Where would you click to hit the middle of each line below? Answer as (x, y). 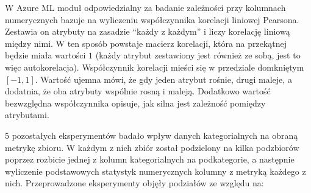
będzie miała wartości (45, 55)
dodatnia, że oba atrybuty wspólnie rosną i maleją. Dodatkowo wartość (138, 91)
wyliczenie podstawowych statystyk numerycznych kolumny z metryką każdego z (155, 171)
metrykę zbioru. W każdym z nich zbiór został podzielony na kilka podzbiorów (152, 147)
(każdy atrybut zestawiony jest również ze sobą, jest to (198, 55)
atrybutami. (27, 115)
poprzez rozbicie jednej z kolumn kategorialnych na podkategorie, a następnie (150, 159)
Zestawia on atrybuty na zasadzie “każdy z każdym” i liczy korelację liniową (148, 31)
